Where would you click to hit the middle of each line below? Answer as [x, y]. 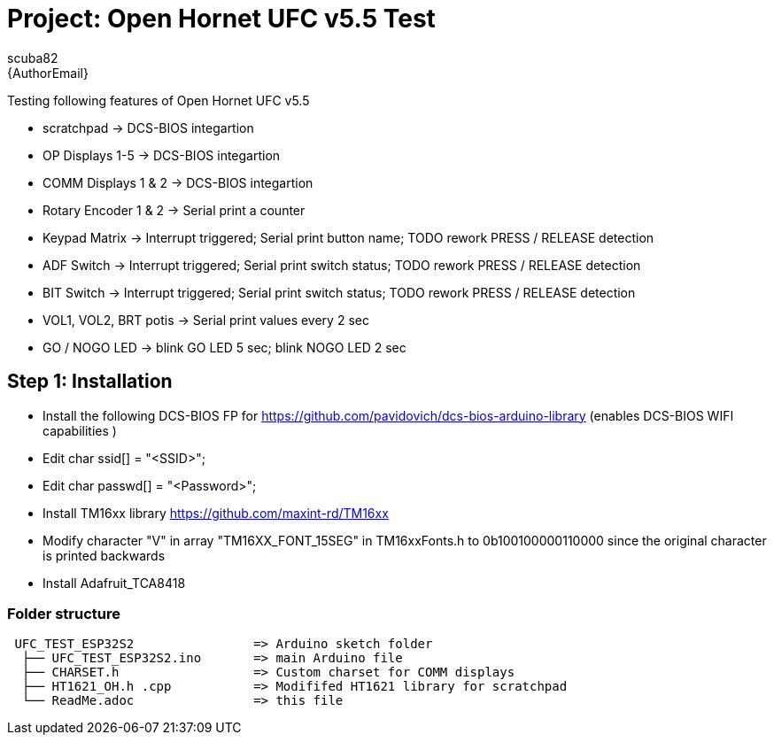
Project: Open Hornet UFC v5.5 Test [221, 19]
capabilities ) [80, 430]
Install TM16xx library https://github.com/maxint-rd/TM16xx [216, 513]
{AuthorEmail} [48, 73]
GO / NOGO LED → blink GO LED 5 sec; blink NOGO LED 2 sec [224, 347]
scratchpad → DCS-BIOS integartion [148, 128]
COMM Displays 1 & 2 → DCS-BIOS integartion [178, 182]
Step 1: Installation [90, 382]
